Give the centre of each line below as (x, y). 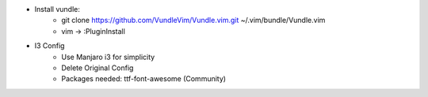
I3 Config (50, 46)
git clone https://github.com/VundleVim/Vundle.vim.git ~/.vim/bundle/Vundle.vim (193, 21)
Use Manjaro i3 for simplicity (108, 57)
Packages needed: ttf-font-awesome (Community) (143, 79)
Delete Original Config (97, 68)
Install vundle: (57, 9)
